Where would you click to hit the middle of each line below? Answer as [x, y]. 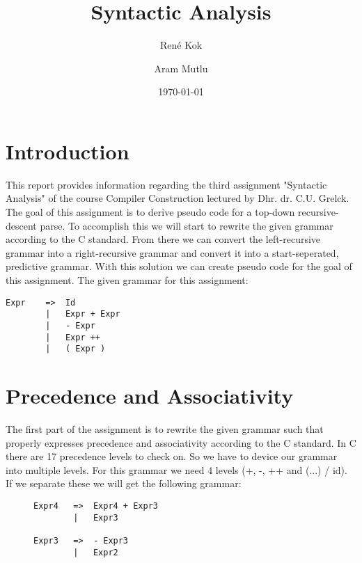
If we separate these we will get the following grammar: [124, 483]
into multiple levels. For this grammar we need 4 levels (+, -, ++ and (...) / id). [176, 469]
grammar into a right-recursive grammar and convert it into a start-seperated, [172, 252]
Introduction [68, 151]
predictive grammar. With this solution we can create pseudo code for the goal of [179, 266]
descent [21, 225]
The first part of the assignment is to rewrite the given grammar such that [165, 429]
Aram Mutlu [181, 68]
